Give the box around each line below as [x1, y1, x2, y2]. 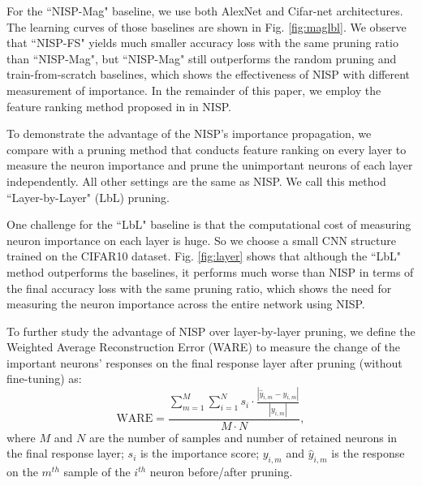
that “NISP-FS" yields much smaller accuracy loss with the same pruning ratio [6, 34, 398, 51]
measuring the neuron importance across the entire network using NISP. [6, 295, 365, 312]
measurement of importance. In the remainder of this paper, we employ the [6, 81, 381, 98]
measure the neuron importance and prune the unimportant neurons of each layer [6, 157, 413, 174]
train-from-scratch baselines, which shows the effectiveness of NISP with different [6, 66, 411, 83]
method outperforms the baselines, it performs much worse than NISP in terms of [6, 263, 414, 280]
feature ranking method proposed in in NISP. [6, 97, 231, 114]
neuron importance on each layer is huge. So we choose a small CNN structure [6, 231, 396, 248]
